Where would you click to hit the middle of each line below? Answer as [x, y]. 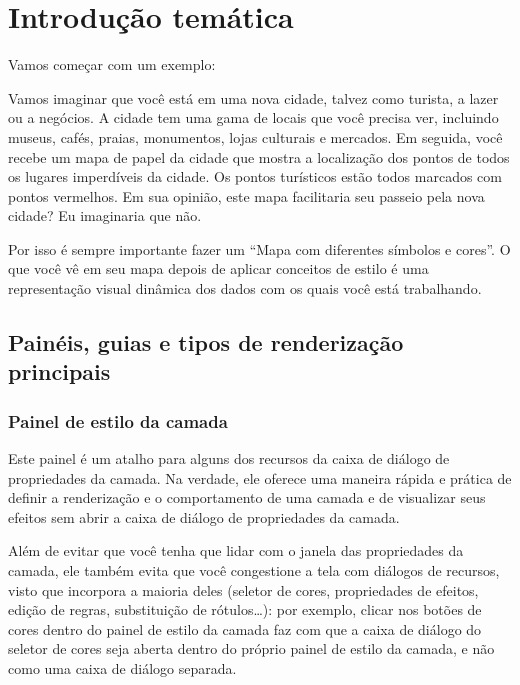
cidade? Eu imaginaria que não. [105, 215]
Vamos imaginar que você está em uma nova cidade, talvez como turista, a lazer [253, 97]
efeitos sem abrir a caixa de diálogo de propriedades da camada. [204, 516]
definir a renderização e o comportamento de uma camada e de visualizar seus [247, 497]
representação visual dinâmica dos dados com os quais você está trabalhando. [245, 288]
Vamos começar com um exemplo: [112, 64]
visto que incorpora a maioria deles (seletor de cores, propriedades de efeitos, [243, 589]
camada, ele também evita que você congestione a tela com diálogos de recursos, [254, 570]
